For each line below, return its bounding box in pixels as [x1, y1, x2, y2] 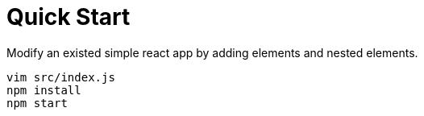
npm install [6, 83, 81, 97]
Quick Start [6, 3, 131, 31]
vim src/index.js [6, 70, 115, 84]
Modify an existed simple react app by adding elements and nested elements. [6, 45, 418, 60]
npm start [6, 96, 68, 110]
